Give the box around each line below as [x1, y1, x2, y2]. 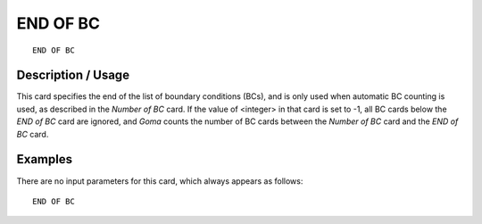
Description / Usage [16, 68, 129, 83]
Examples [16, 152, 73, 167]
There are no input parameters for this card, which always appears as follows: [16, 175, 303, 187]
